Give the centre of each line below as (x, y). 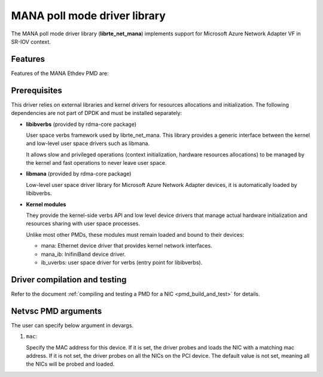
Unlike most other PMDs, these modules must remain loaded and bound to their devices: (135, 234)
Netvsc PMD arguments (57, 311)
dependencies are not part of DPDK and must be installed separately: (97, 113)
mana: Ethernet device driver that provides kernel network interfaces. (127, 246)
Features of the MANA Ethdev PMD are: (60, 73)
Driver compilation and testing (69, 280)
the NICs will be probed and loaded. (70, 364)
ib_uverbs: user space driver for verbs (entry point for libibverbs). (122, 263)
